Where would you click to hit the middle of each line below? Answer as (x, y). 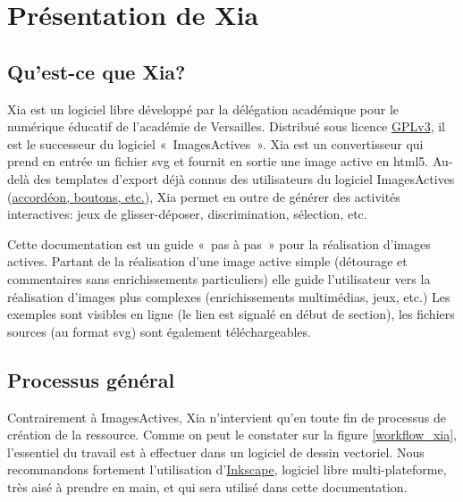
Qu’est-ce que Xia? (97, 71)
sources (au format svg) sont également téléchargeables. (159, 331)
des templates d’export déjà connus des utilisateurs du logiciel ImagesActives (244, 178)
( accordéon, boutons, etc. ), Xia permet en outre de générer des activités (204, 196)
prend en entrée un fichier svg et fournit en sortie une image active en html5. (218, 161)
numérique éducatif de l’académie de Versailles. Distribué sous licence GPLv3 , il (227, 126)
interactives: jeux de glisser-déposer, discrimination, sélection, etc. (187, 214)
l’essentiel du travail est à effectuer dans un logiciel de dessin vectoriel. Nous (216, 452)
